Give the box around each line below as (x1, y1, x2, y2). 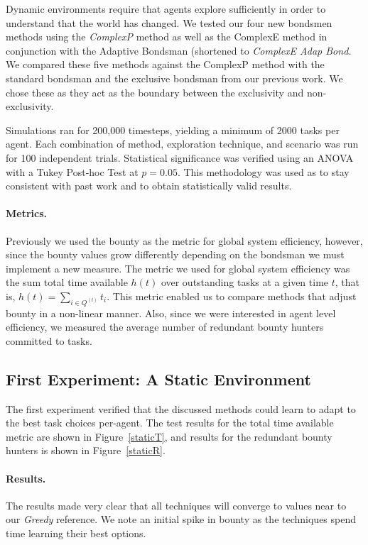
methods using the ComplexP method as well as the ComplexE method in (6, 29, 328, 44)
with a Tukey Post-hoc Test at (6, 164, 139, 179)
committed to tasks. (6, 333, 92, 348)
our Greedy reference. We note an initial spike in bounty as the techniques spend (6, 512, 356, 527)
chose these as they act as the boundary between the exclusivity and (6, 84, 304, 99)
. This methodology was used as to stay (177, 164, 350, 179)
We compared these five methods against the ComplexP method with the (6, 57, 325, 72)
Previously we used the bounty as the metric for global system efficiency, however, (6, 233, 363, 248)
